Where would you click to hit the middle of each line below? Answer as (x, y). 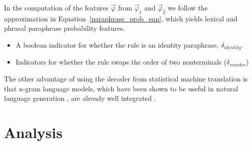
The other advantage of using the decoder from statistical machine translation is (126, 79)
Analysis (33, 132)
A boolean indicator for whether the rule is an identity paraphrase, (117, 44)
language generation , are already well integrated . (80, 98)
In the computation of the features (56, 7)
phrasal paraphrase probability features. (65, 28)
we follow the (188, 7)
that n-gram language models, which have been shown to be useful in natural (121, 88)
